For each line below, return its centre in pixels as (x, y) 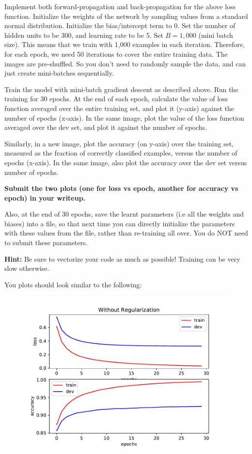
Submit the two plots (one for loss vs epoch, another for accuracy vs (121, 188)
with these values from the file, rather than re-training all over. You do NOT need (126, 233)
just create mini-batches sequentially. (59, 73)
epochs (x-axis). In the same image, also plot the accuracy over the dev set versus (126, 162)
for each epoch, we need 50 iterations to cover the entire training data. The (116, 54)
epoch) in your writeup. (45, 197)
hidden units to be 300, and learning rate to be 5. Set (84, 35)
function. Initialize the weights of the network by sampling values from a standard (126, 16)
